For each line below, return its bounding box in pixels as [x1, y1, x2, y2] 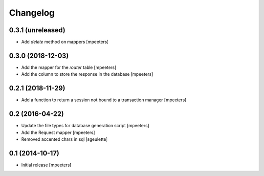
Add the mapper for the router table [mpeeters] [21, 64, 117, 70]
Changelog [9, 7, 55, 18]
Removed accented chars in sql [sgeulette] [21, 136, 108, 142]
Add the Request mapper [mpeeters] [21, 130, 95, 135]
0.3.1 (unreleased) [9, 26, 66, 34]
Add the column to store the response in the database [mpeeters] [21, 71, 154, 77]
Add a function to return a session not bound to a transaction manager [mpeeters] [21, 97, 187, 103]
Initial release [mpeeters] [21, 162, 72, 168]
